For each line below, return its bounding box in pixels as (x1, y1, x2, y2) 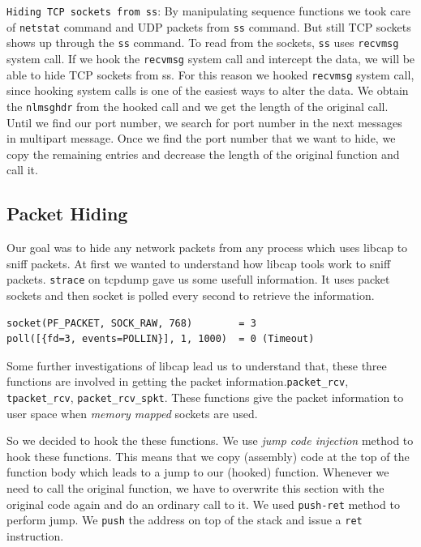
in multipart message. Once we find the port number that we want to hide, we (6, 130, 396, 147)
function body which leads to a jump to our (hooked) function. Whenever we (6, 464, 389, 481)
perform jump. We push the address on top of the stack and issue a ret (6, 511, 363, 528)
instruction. (6, 527, 64, 544)
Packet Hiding (6, 201, 128, 226)
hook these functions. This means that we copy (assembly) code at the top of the (6, 447, 410, 464)
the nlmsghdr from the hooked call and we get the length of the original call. (6, 97, 389, 114)
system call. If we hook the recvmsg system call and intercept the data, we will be (6, 49, 415, 66)
